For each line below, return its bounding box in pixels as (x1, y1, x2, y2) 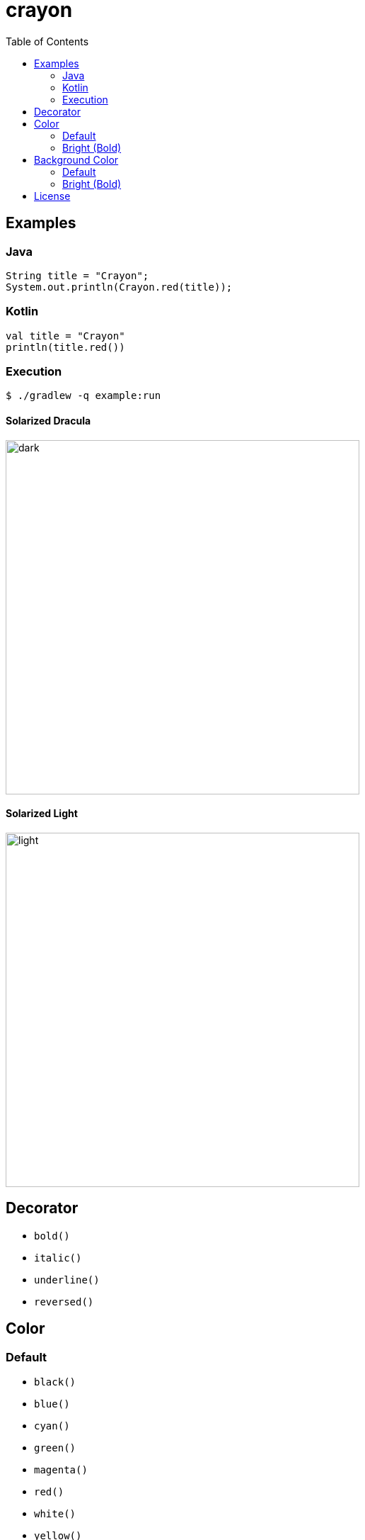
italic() (34, 1252, 82, 1264)
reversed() (34, 1295, 94, 1308)
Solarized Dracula (6, 415, 91, 427)
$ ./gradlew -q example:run (6, 390, 161, 402)
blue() (34, 1398, 70, 1410)
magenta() (34, 1463, 88, 1476)
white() (34, 1507, 76, 1519)
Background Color (34, 153, 119, 166)
